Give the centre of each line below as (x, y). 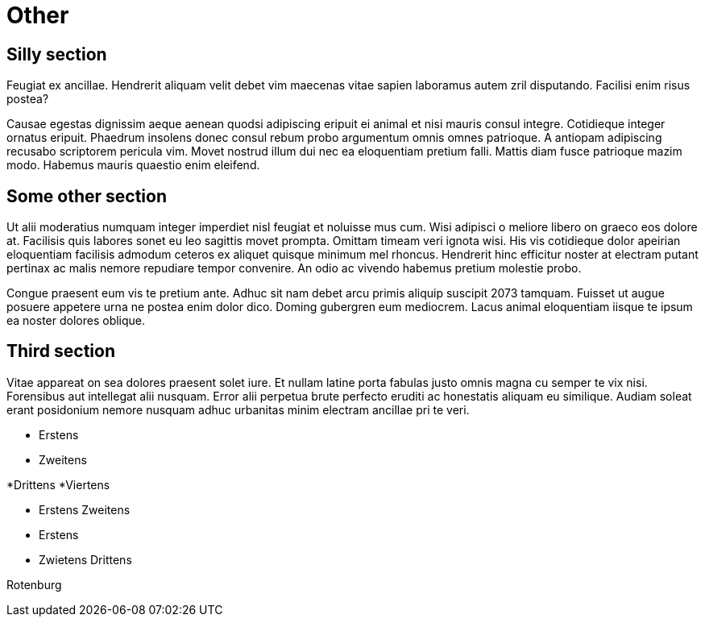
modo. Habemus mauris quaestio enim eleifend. (133, 165)
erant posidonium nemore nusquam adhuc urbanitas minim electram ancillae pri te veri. (238, 409)
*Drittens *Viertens (58, 484)
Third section (61, 351)
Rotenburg (34, 584)
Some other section (87, 196)
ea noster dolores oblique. (76, 321)
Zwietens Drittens (85, 559)
